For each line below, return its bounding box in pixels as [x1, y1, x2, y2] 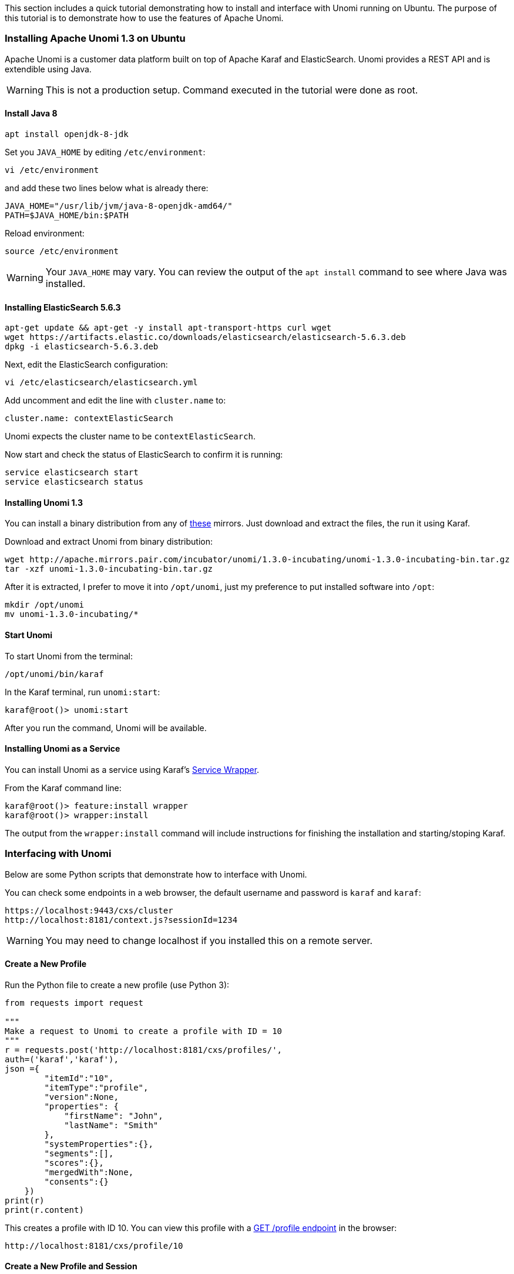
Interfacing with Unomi [5, 848, 112, 860]
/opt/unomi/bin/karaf [5, 669, 104, 679]
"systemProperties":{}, [44, 1139, 153, 1149]
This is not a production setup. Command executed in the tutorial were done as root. [45, 84, 418, 96]
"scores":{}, [44, 1158, 104, 1168]
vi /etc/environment [5, 165, 99, 175]
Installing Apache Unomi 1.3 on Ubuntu [5, 32, 186, 45]
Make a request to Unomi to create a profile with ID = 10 [5, 1026, 283, 1036]
